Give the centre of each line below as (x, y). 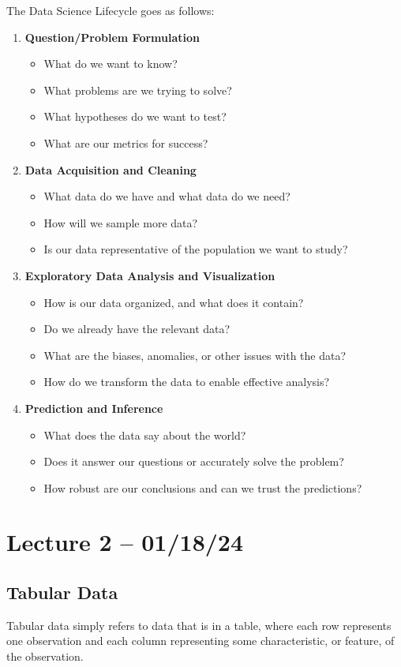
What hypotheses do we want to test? (135, 116)
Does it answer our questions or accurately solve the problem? (194, 461)
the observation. (45, 656)
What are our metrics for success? (126, 142)
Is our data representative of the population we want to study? (196, 249)
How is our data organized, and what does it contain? (174, 302)
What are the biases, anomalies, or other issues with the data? (195, 355)
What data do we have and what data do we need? (167, 196)
